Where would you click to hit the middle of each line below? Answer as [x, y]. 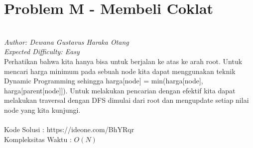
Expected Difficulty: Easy [42, 51]
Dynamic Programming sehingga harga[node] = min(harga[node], [104, 81]
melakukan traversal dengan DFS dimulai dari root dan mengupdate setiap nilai [126, 100]
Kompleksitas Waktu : [38, 139]
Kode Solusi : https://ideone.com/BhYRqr [69, 129]
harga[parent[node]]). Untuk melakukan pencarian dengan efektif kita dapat [120, 90]
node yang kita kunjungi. [42, 110]
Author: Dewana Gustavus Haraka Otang [66, 41]
